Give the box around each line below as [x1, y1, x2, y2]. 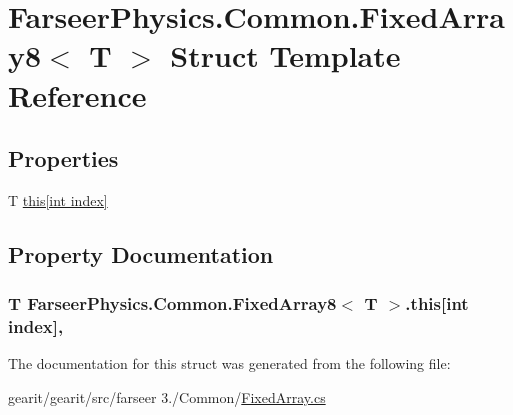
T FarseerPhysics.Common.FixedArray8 [8, 291, 337, 316]
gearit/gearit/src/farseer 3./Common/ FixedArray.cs [8, 387, 326, 408]
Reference [8, 74, 147, 115]
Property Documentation [8, 238, 274, 269]
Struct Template [170, 35, 401, 76]
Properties [8, 143, 119, 174]
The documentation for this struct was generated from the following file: [8, 353, 451, 374]
